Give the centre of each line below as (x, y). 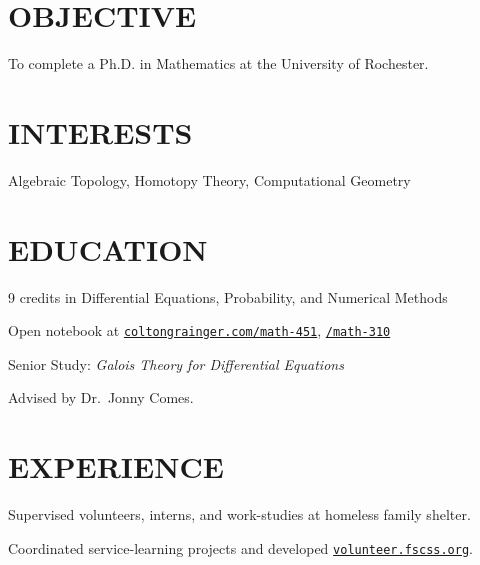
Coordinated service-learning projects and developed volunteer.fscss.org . (240, 547)
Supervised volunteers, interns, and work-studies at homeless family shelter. (239, 514)
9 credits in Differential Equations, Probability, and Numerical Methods (228, 296)
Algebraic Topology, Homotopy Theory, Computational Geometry (209, 179)
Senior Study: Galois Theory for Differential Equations (176, 363)
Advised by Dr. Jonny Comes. (101, 397)
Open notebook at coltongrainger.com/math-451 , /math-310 (199, 330)
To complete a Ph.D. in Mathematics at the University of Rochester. (218, 63)
